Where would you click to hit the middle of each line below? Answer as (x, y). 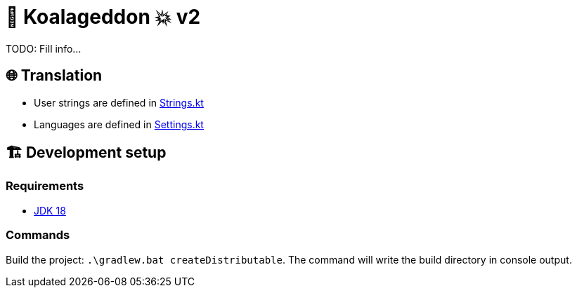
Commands (38, 235)
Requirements (45, 186)
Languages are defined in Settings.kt (119, 124)
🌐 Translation (54, 76)
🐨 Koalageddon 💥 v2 (103, 17)
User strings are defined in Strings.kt (119, 102)
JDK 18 (50, 210)
